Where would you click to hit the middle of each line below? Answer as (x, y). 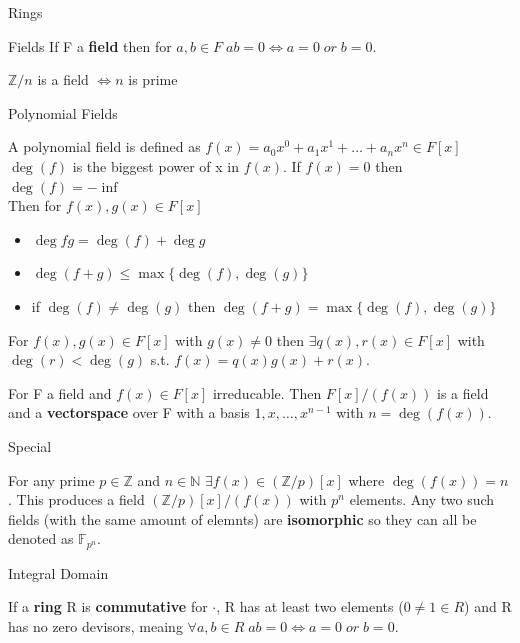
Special (30, 445)
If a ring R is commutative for (108, 606)
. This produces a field (76, 499)
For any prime (51, 479)
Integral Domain (58, 572)
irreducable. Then (267, 392)
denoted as (41, 538)
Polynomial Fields (63, 112)
